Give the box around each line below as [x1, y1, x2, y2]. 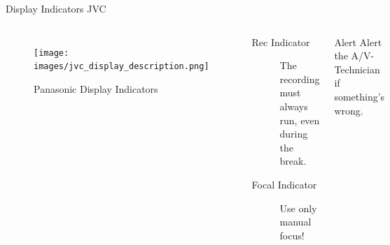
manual [279, 214, 312, 229]
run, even [279, 112, 320, 127]
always [279, 98, 308, 113]
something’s [334, 89, 385, 103]
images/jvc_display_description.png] [34, 61, 209, 72]
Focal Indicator [251, 177, 317, 191]
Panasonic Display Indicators [34, 81, 158, 96]
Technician [334, 61, 380, 76]
